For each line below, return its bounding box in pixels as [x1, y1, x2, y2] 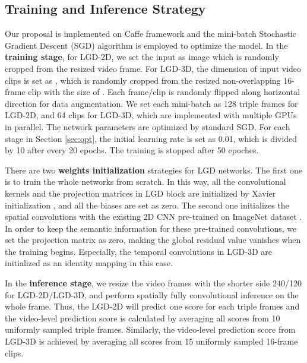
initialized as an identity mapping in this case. [5, 257, 173, 269]
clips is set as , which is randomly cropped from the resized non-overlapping [5, 74, 281, 86]
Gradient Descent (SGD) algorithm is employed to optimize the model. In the [5, 39, 288, 51]
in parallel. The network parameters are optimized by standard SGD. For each [5, 120, 290, 132]
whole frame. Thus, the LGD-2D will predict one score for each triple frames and [5, 300, 300, 313]
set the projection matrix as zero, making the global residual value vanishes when [5, 233, 301, 246]
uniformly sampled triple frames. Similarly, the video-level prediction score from [5, 323, 296, 336]
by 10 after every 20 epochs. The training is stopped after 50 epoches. [5, 144, 259, 156]
